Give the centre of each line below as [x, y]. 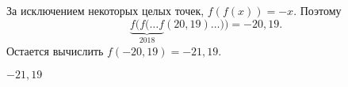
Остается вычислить [55, 51]
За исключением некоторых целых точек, [105, 10]
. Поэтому [317, 10]
